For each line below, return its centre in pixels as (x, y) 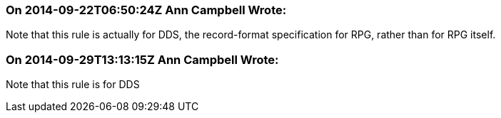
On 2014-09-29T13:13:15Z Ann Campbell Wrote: (142, 59)
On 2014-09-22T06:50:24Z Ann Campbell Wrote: (146, 10)
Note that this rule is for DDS (73, 85)
